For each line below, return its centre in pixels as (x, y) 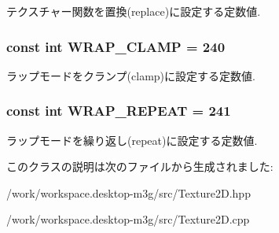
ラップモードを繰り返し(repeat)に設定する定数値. (132, 140)
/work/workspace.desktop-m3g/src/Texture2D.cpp (128, 219)
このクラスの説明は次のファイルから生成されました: (140, 166)
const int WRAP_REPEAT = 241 (119, 111)
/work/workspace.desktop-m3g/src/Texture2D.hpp (128, 192)
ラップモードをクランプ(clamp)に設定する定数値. (131, 75)
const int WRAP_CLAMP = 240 (116, 46)
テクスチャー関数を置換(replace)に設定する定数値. (134, 11)
